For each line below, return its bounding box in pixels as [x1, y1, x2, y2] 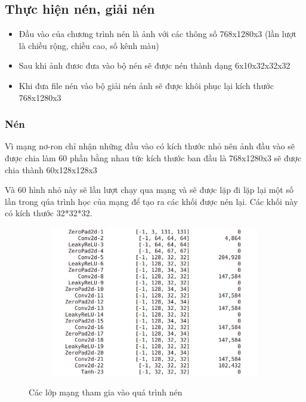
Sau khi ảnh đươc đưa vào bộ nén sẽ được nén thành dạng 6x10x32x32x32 [18, 59, 290, 72]
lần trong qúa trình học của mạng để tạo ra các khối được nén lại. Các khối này [5, 195, 298, 207]
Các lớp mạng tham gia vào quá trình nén [29, 386, 183, 398]
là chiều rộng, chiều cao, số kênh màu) [18, 39, 159, 51]
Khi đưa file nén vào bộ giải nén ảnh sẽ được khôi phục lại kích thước [18, 79, 274, 91]
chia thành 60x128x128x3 [5, 163, 97, 176]
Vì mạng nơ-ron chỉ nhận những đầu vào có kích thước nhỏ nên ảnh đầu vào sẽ [5, 140, 295, 152]
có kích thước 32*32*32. [5, 207, 92, 219]
